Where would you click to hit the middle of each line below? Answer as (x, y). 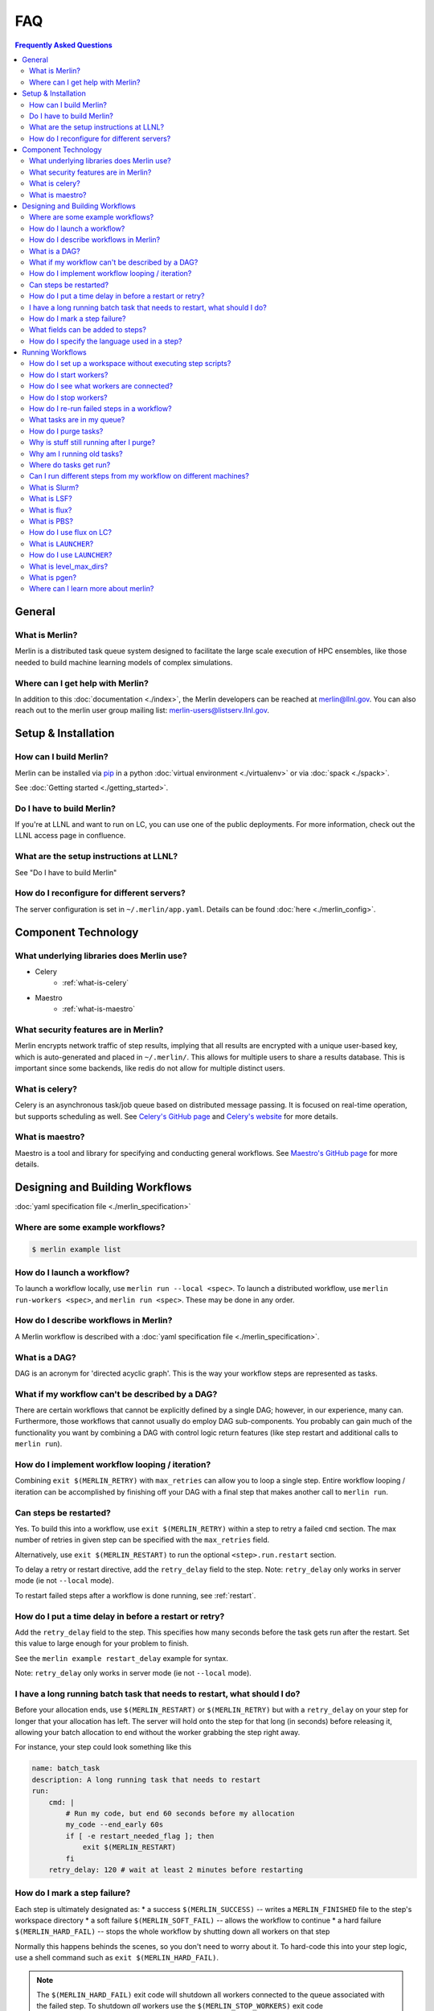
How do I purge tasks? (66, 431)
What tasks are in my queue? (77, 420)
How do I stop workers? (68, 397)
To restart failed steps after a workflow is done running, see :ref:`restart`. (135, 1595)
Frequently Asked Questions (63, 45)
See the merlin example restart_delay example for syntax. (121, 1658)
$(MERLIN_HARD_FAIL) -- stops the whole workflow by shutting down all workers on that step (172, 1931)
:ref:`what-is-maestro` (99, 1009)
